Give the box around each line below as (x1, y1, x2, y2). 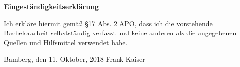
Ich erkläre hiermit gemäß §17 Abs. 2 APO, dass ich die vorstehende (4, 18, 213, 28)
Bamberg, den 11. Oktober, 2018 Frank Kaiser (4, 54, 145, 64)
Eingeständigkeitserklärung (4, 1, 99, 11)
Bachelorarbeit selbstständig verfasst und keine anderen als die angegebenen (4, 28, 237, 38)
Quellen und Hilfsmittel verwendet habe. (4, 37, 128, 47)
